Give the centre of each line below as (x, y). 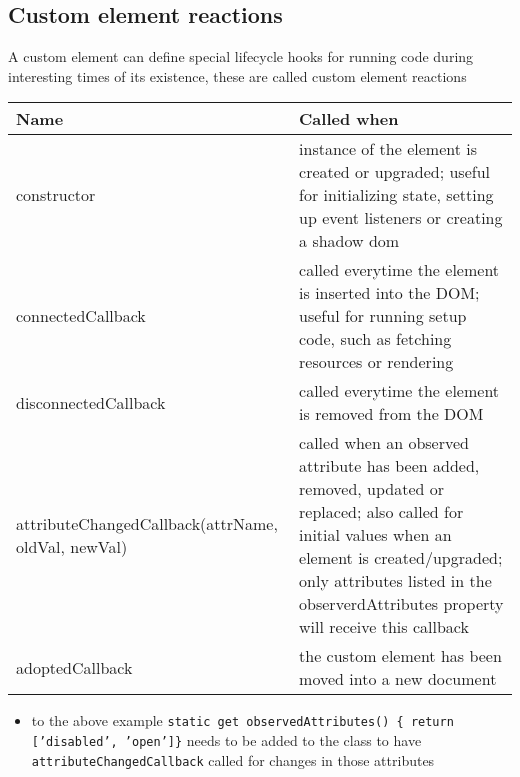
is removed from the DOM (391, 414)
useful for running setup (383, 316)
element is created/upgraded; (401, 558)
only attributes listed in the (395, 581)
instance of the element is (388, 149)
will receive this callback (384, 627)
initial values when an (375, 535)
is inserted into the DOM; (389, 293)
